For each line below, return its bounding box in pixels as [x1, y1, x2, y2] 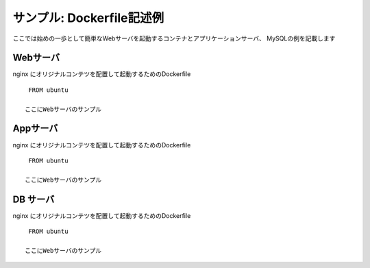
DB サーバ [12, 193, 55, 205]
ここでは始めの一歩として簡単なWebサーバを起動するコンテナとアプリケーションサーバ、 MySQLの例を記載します [12, 34, 336, 42]
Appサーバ [12, 123, 58, 134]
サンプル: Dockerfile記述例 [12, 10, 164, 25]
